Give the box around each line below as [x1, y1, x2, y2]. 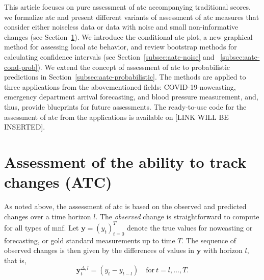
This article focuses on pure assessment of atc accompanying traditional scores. [4, 2, 251, 12]
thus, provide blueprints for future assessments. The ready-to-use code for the [4, 101, 247, 112]
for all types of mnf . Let [4, 222, 79, 233]
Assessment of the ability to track [4, 151, 247, 172]
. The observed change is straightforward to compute [95, 211, 259, 221]
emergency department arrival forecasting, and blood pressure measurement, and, [4, 91, 258, 102]
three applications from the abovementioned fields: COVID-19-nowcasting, [4, 81, 236, 92]
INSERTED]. [4, 121, 45, 132]
